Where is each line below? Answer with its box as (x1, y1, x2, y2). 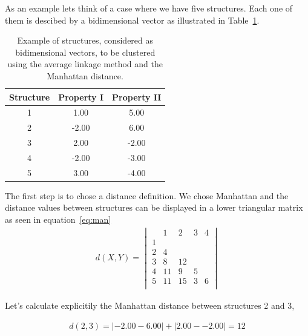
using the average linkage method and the (7, 58, 163, 70)
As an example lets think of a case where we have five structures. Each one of (5, 2, 293, 14)
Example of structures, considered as (17, 34, 154, 47)
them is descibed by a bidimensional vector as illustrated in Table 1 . (5, 13, 260, 26)
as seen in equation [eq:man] (5, 213, 111, 226)
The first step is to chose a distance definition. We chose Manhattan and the (5, 189, 289, 202)
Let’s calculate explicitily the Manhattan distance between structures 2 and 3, (5, 299, 295, 312)
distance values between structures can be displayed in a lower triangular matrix (5, 201, 303, 214)
